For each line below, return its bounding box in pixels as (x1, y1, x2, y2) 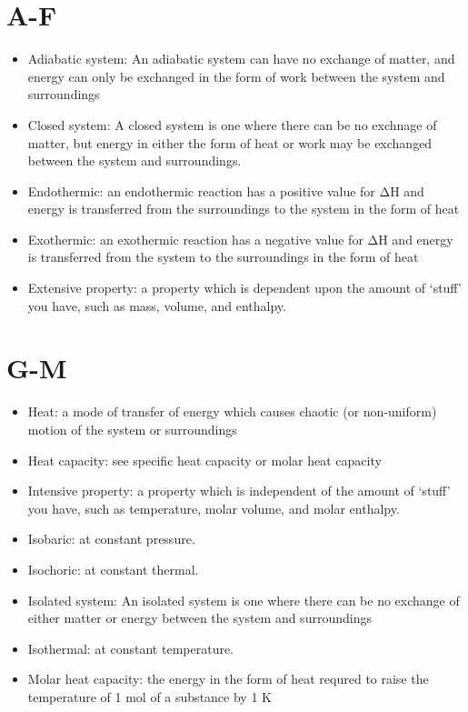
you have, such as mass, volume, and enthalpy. (27, 296, 286, 315)
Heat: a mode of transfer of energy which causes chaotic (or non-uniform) (27, 402, 437, 421)
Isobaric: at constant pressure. (27, 529, 195, 548)
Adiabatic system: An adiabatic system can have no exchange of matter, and (27, 49, 455, 68)
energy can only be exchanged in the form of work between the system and (27, 66, 445, 85)
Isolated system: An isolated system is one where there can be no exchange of (27, 590, 460, 609)
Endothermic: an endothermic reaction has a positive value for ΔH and (27, 181, 424, 200)
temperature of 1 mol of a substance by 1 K (27, 687, 272, 706)
